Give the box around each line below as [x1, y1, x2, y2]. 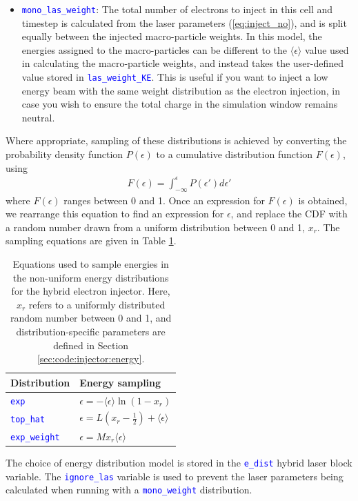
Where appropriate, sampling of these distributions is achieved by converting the [6, 133, 347, 148]
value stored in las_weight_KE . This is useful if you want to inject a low [21, 70, 328, 84]
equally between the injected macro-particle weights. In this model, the [21, 29, 322, 43]
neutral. [21, 110, 55, 124]
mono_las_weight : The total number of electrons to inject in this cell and [21, 2, 333, 16]
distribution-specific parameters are [16, 324, 166, 338]
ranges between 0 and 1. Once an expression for [63, 193, 265, 207]
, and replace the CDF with [230, 206, 348, 221]
